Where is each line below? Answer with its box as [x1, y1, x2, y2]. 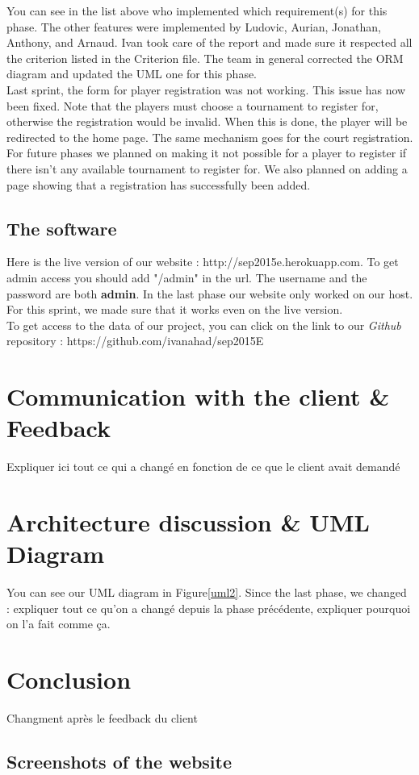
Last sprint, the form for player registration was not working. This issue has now [6, 81, 406, 98]
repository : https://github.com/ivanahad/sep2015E [6, 332, 264, 349]
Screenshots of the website [6, 749, 233, 773]
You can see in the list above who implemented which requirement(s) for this [6, 2, 388, 19]
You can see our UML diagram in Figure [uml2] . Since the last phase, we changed [6, 584, 407, 601]
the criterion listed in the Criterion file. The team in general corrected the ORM [6, 49, 404, 66]
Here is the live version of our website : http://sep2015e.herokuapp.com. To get [6, 253, 399, 270]
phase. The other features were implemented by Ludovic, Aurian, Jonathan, [6, 18, 381, 35]
